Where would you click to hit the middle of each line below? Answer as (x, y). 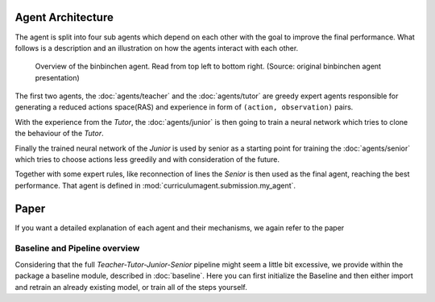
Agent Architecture (64, 17)
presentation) (57, 77)
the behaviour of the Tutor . (59, 134)
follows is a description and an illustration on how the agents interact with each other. (157, 48)
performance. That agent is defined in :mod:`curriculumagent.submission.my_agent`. (155, 185)
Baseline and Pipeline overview (77, 248)
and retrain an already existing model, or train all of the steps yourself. (131, 287)
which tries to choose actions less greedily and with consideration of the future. (147, 159)
